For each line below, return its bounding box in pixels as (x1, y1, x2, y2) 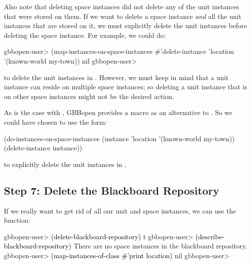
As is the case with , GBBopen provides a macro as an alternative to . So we (4, 107, 233, 117)
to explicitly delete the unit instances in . (4, 159, 127, 169)
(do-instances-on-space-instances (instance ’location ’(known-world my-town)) (4, 133, 235, 143)
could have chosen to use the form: (4, 116, 107, 127)
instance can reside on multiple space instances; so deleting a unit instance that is (4, 82, 248, 92)
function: (4, 215, 31, 225)
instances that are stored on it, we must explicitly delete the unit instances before (4, 20, 247, 31)
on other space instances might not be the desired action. (4, 91, 174, 101)
